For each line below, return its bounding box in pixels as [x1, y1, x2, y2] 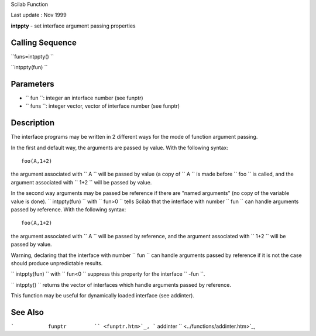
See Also [11, 307, 44, 317]
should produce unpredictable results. [11, 259, 103, 266]
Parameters [11, 79, 54, 89]
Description [11, 118, 55, 128]
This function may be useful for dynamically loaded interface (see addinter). [11, 292, 194, 299]
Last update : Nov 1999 [11, 12, 67, 19]
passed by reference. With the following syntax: [11, 206, 126, 213]
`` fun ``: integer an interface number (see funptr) [25, 94, 143, 101]
